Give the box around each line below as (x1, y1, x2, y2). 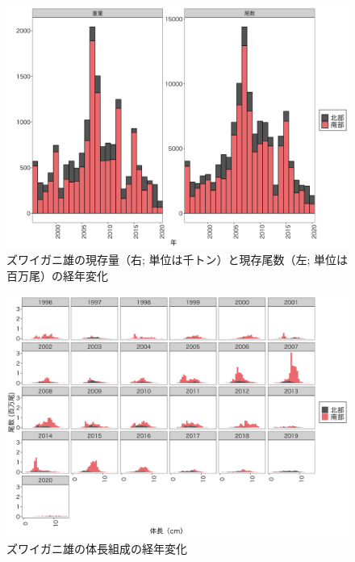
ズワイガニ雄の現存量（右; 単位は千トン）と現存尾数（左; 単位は (6, 251, 349, 268)
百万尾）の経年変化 (6, 266, 108, 283)
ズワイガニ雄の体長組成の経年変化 (6, 539, 187, 556)
